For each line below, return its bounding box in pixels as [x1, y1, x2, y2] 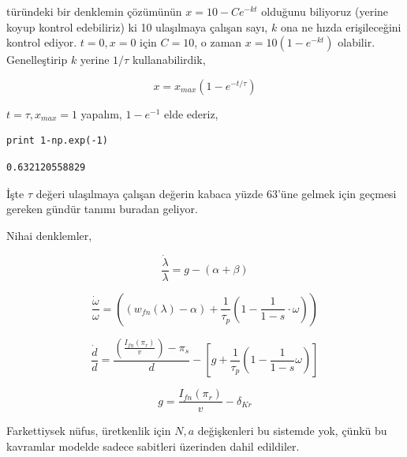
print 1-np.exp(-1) [6, 135, 108, 147]
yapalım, [80, 105, 122, 122]
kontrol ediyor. [6, 34, 77, 51]
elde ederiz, [164, 105, 218, 122]
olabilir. [338, 34, 375, 51]
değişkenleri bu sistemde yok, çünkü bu [197, 422, 387, 439]
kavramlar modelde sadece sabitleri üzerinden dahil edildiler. [6, 437, 300, 454]
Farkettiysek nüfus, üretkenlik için [6, 422, 171, 439]
